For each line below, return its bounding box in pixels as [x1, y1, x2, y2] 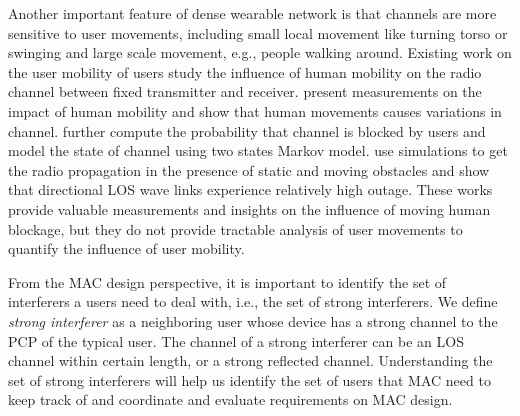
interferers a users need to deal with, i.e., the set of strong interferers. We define [8, 291, 498, 312]
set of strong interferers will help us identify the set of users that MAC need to [8, 369, 491, 390]
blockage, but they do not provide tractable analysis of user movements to [8, 218, 463, 239]
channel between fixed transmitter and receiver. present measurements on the [8, 81, 482, 102]
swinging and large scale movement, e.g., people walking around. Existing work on [8, 42, 512, 63]
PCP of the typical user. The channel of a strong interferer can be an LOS [8, 330, 464, 351]
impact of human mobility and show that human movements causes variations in [8, 100, 502, 121]
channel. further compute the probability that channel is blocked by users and [8, 120, 486, 141]
